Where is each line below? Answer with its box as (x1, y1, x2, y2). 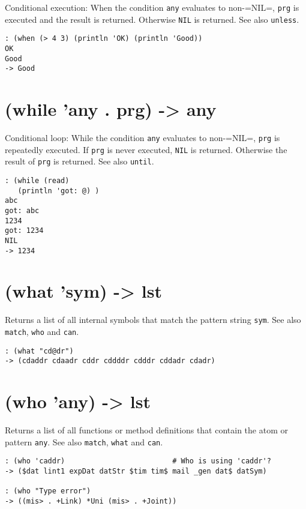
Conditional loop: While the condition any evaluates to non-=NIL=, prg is (5, 131, 280, 144)
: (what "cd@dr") (5, 346, 74, 355)
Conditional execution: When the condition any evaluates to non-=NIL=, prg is (5, 1, 299, 13)
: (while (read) (5, 176, 70, 185)
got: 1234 (5, 226, 44, 235)
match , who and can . (5, 325, 79, 338)
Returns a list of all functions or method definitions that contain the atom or (5, 424, 288, 436)
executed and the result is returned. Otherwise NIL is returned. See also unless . (5, 13, 299, 25)
